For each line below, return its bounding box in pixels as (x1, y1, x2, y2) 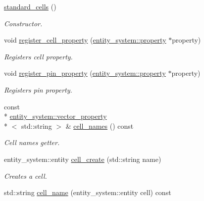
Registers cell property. (4, 51, 73, 61)
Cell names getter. (4, 137, 60, 148)
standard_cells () (4, 1, 56, 11)
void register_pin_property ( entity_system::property (4, 68, 166, 78)
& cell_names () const (65, 120, 134, 131)
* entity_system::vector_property (4, 111, 107, 121)
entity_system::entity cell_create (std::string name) (4, 153, 161, 164)
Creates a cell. (4, 170, 47, 181)
